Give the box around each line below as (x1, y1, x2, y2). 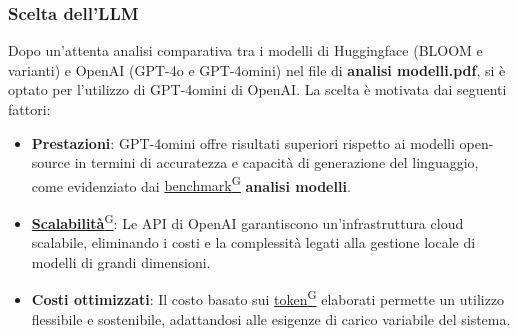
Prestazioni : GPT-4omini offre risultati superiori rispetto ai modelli (31, 132, 455, 153)
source (31, 152, 71, 173)
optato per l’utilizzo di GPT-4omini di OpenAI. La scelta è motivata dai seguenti (8, 79, 507, 100)
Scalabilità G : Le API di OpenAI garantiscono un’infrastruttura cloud (31, 210, 464, 233)
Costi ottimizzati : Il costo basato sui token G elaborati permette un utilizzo (31, 286, 505, 310)
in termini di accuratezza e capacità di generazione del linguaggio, (74, 152, 479, 173)
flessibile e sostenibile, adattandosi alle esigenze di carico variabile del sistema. (31, 308, 511, 329)
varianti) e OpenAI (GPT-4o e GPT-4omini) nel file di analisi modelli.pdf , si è (8, 59, 506, 80)
